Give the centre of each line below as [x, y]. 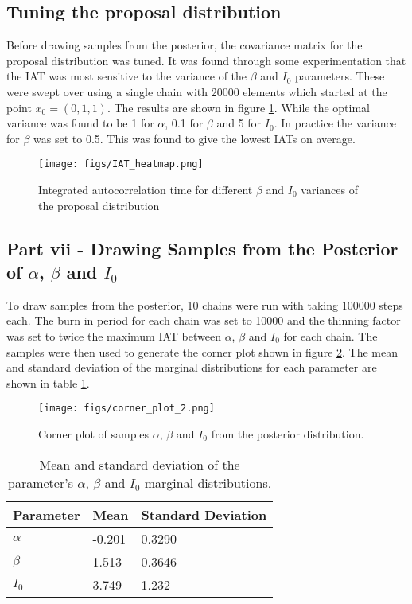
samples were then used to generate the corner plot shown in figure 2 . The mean [202, 351]
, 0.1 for [184, 123]
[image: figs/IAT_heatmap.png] [121, 164]
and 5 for [239, 123]
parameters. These [340, 76]
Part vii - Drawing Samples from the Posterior [202, 248]
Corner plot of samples [94, 434]
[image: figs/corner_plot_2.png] [126, 409]
